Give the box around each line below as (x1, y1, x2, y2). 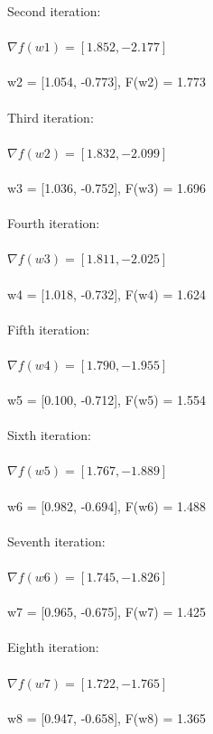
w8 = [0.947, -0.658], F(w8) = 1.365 (7, 708, 206, 727)
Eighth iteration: (7, 638, 99, 656)
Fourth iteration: (7, 214, 100, 233)
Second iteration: (7, 2, 101, 20)
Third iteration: (7, 107, 94, 126)
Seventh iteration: (7, 531, 106, 550)
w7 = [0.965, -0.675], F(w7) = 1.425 (7, 602, 206, 621)
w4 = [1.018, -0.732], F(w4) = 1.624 (7, 284, 206, 303)
